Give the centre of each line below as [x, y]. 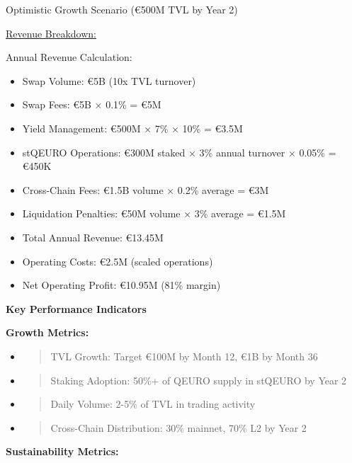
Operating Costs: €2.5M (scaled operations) [118, 261]
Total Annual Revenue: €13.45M [93, 237]
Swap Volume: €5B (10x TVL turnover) [109, 80]
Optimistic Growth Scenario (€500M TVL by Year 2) [122, 9]
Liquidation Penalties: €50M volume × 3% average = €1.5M [154, 213]
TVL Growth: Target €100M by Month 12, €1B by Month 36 [184, 356]
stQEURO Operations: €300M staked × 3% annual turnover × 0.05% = [179, 152]
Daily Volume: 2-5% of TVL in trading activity [153, 404]
